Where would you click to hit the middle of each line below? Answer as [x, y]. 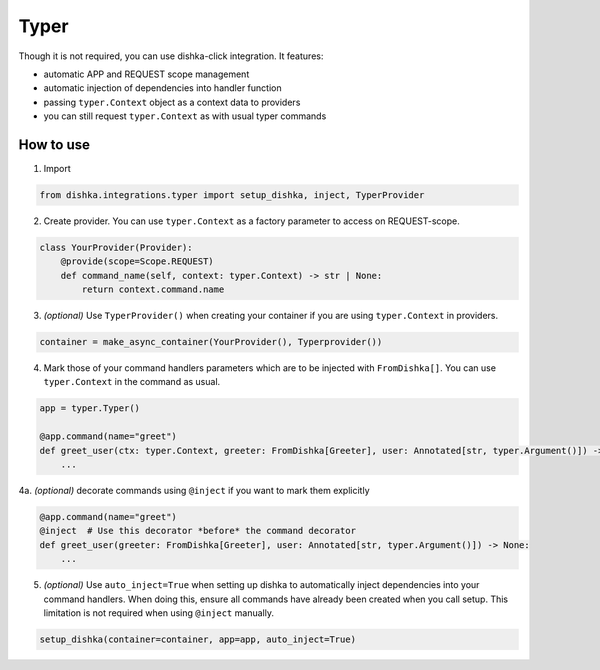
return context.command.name [153, 289]
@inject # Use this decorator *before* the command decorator [198, 531]
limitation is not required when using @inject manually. [159, 612]
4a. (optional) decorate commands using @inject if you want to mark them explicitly [194, 491]
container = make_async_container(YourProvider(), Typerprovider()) [211, 342]
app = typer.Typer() [89, 408]
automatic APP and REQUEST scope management [146, 74]
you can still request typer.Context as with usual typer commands [185, 116]
